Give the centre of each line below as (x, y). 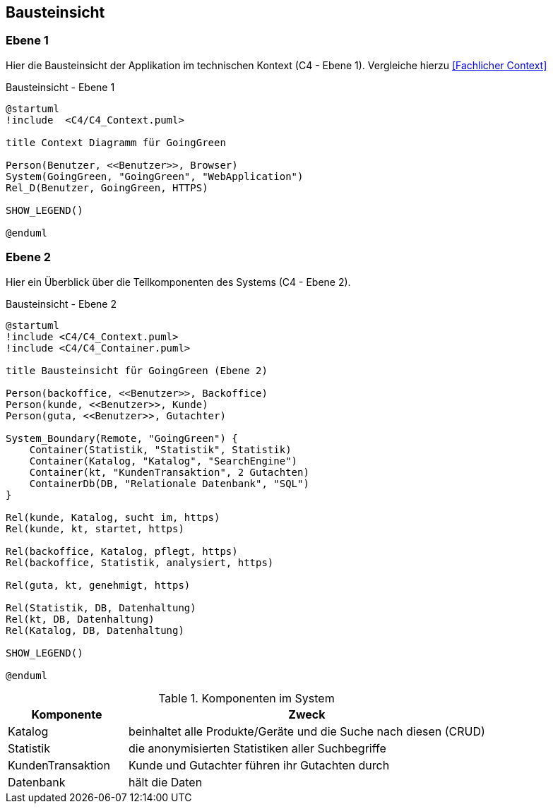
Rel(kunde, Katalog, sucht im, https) (113, 517)
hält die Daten (165, 782)
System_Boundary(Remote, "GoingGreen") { (122, 438)
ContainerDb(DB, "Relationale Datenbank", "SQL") (169, 483)
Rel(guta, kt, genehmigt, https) (98, 585)
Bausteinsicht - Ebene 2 (61, 304)
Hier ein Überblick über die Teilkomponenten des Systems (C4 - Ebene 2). (178, 282)
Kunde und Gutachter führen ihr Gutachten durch (259, 765)
